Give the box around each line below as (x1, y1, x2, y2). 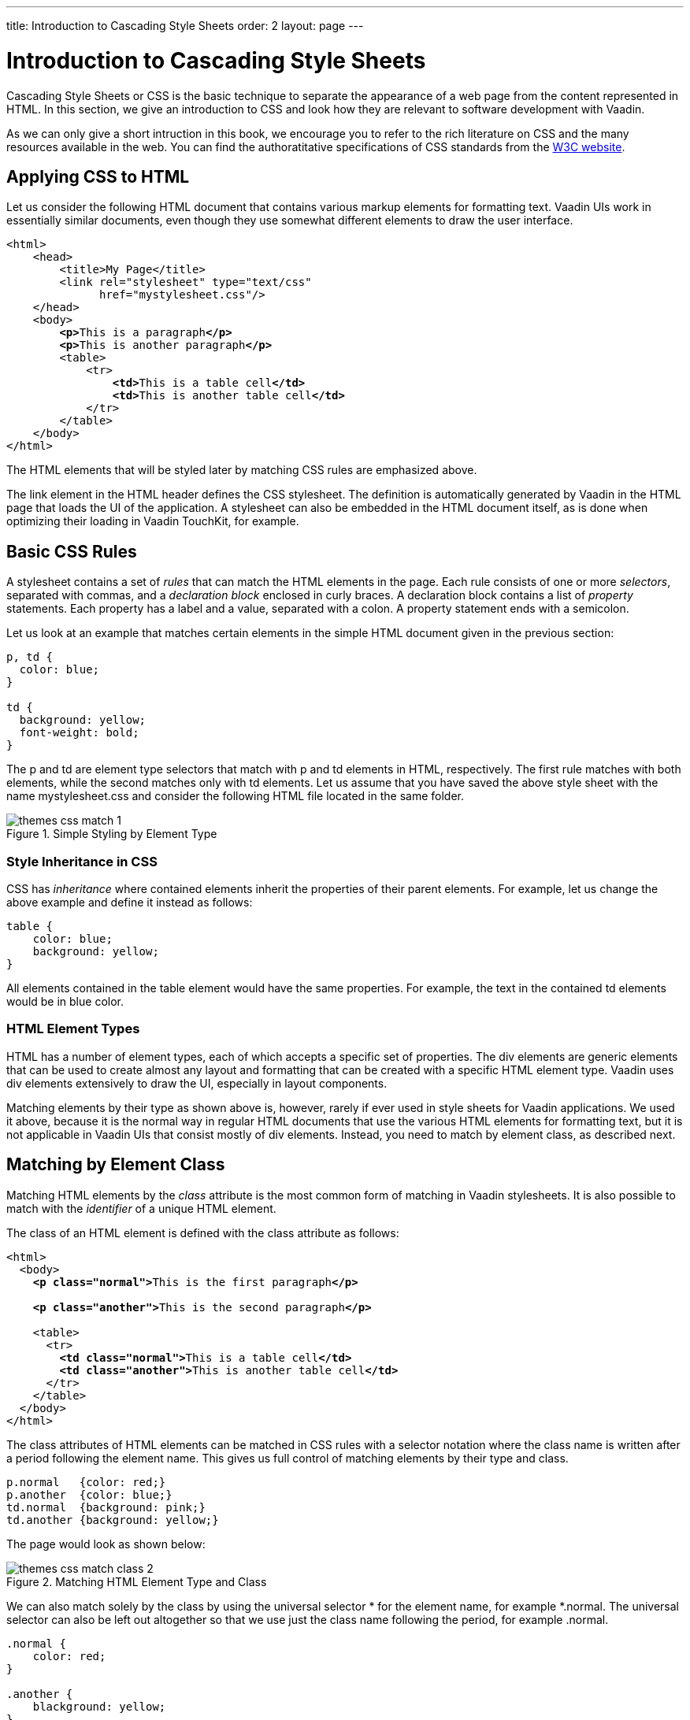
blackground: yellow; (32, 1700, 166, 1713)
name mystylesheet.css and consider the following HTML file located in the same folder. (6, 789, 464, 803)
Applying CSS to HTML (6, 166, 190, 187)
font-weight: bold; (19, 726, 139, 740)
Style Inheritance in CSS (6, 853, 158, 869)
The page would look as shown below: (6, 1537, 206, 1551)
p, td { (6, 651, 54, 664)
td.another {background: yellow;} (6, 1513, 219, 1526)
